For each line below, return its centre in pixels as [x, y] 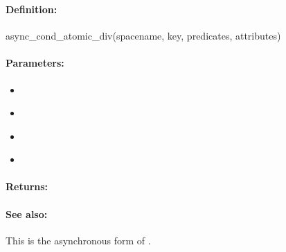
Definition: [32, 9]
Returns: [27, 186]
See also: [27, 213]
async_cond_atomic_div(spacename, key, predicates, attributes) [143, 36]
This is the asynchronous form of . [78, 240]
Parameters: [35, 63]
